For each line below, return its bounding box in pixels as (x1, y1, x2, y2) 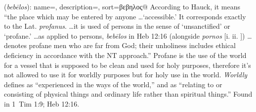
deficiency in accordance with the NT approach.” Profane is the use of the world (4, 50, 247, 60)
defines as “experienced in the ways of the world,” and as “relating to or (4, 79, 222, 89)
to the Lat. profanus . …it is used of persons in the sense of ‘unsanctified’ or (4, 21, 230, 31)
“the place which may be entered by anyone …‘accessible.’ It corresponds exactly (4, 11, 246, 21)
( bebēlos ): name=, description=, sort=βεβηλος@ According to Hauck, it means (4, 1, 240, 11)
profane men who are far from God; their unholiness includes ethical (29, 40, 236, 51)
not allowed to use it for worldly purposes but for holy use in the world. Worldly (4, 69, 248, 80)
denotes (4, 40, 27, 51)
